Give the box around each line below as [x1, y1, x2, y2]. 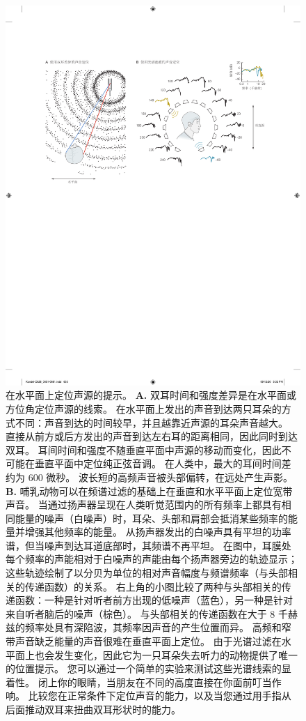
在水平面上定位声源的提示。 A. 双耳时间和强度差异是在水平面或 [6, 388, 296, 402]
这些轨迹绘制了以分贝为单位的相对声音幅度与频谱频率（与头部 [6, 566, 288, 580]
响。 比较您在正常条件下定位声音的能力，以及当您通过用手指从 [6, 688, 291, 703]
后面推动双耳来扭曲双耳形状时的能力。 [6, 702, 181, 716]
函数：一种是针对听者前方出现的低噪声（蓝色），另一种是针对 [15, 593, 293, 607]
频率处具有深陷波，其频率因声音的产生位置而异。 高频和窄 [24, 620, 291, 635]
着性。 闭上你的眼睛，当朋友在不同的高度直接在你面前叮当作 [6, 674, 282, 689]
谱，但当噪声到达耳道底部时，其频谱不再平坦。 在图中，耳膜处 [6, 538, 291, 552]
